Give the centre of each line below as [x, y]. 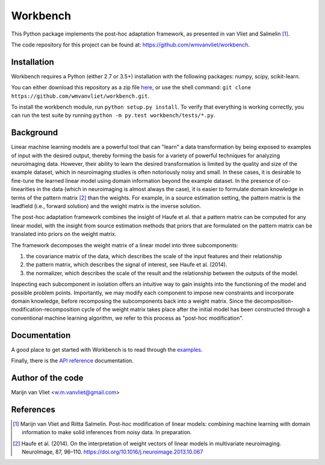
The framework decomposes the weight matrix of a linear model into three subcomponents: [125, 245]
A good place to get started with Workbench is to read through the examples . [107, 349]
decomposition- [274, 301]
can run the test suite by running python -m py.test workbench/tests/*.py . [113, 115]
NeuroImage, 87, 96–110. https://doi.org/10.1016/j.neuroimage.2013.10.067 [113, 452]
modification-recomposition [46, 309]
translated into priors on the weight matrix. [64, 234]
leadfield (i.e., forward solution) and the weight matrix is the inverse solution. [106, 206]
